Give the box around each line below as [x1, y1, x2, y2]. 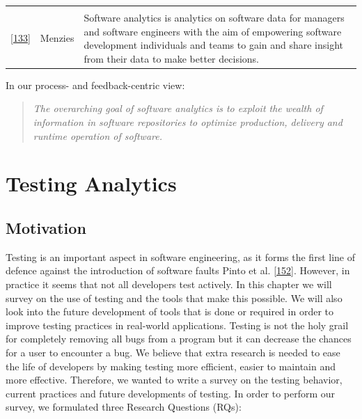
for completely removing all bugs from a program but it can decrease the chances [6, 331, 352, 346]
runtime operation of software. [33, 128, 162, 143]
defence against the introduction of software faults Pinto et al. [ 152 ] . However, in [6, 263, 350, 278]
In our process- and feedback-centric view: [6, 77, 185, 92]
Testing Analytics [6, 169, 177, 198]
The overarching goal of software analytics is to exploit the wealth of [33, 101, 323, 116]
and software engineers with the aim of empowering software [84, 24, 342, 38]
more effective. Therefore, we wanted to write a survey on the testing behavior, [6, 372, 343, 387]
